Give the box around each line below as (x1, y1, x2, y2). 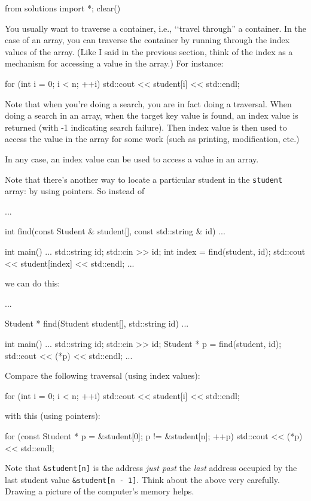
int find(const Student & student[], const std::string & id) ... (5, 225, 225, 237)
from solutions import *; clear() (5, 2, 121, 14)
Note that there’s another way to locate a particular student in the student (5, 173, 283, 185)
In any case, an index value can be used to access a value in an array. (5, 152, 259, 165)
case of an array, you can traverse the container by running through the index (5, 34, 290, 46)
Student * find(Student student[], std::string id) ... (5, 317, 189, 330)
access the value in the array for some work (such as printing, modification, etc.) (5, 132, 300, 145)
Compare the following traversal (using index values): (5, 369, 200, 382)
